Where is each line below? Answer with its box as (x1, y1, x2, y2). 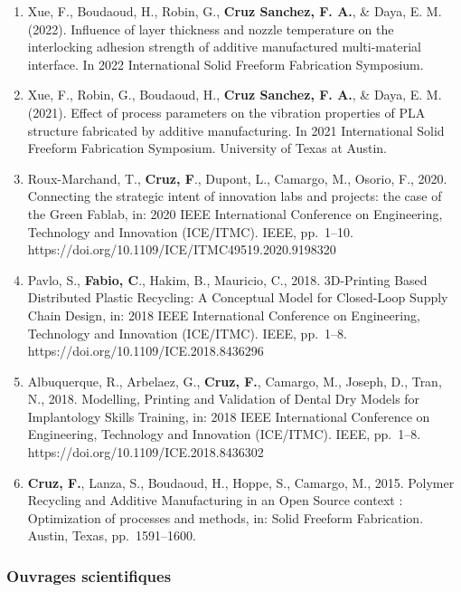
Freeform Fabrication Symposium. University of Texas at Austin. (27, 138, 387, 158)
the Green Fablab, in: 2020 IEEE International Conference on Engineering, (27, 204, 443, 223)
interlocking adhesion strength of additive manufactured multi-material (27, 37, 421, 56)
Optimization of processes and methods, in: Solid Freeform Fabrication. (27, 508, 424, 527)
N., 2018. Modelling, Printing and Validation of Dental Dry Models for (27, 389, 420, 408)
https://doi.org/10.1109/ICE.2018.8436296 (27, 341, 264, 360)
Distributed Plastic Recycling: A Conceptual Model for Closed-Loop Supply (27, 288, 448, 307)
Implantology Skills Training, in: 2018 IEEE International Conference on (27, 406, 430, 425)
